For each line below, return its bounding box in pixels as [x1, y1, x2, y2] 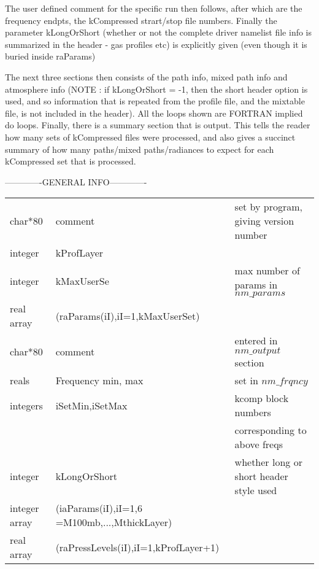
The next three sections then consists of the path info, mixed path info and [5, 70, 288, 83]
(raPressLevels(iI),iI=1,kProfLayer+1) [55, 540, 220, 554]
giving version [234, 214, 294, 228]
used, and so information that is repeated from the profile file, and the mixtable [5, 95, 305, 107]
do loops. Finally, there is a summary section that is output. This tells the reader [5, 118, 310, 131]
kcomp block [234, 391, 289, 406]
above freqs [234, 437, 283, 452]
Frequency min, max [55, 373, 144, 388]
